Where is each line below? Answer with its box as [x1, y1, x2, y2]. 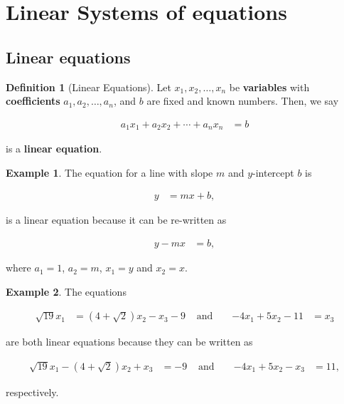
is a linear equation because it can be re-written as [6, 212, 227, 227]
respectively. [6, 384, 59, 399]
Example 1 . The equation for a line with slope [6, 165, 213, 180]
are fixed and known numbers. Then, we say [146, 93, 339, 108]
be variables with [229, 79, 310, 94]
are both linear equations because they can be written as [6, 334, 253, 349]
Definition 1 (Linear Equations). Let [6, 79, 171, 94]
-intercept [252, 165, 294, 180]
